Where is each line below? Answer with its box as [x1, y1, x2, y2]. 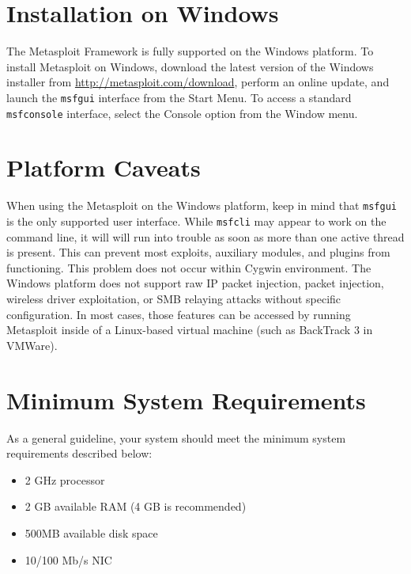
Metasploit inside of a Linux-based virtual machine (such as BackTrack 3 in [6, 321, 373, 338]
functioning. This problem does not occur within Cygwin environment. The [6, 259, 371, 276]
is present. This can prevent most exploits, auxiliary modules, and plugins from [6, 244, 390, 260]
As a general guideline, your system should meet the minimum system [6, 429, 346, 446]
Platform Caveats [6, 151, 201, 184]
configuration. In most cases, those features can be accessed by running [6, 306, 351, 322]
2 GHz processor [25, 471, 105, 488]
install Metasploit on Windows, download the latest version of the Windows [6, 58, 374, 74]
